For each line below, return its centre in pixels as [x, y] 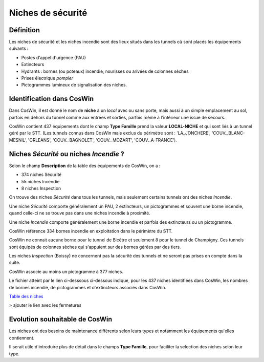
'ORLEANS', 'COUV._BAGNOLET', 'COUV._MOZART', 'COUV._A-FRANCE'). [102, 140]
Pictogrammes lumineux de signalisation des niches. [74, 85]
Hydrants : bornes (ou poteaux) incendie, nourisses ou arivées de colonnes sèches [105, 71]
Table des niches [26, 297]
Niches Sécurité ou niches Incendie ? [67, 154]
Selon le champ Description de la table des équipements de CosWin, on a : [85, 166]
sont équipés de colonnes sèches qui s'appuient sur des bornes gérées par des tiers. [95, 247]
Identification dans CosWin [51, 99]
